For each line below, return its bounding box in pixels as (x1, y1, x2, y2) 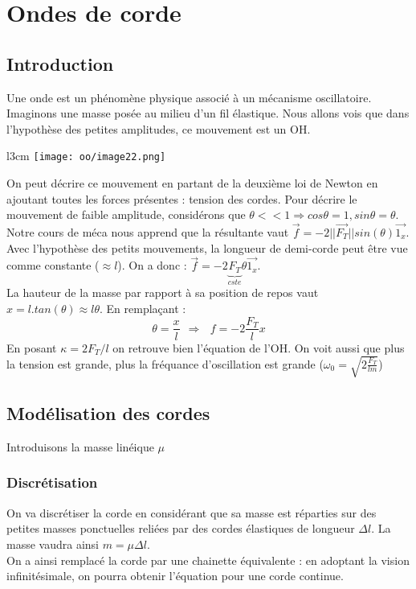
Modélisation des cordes (6, 401, 210, 426)
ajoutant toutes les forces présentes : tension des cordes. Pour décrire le (6, 190, 357, 207)
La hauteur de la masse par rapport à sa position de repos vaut (6, 284, 319, 301)
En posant (6, 339, 57, 356)
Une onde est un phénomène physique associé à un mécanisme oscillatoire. (6, 89, 372, 105)
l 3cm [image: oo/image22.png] (6, 147, 166, 164)
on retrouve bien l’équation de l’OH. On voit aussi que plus (112, 339, 405, 356)
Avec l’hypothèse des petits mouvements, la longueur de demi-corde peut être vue (6, 239, 408, 256)
